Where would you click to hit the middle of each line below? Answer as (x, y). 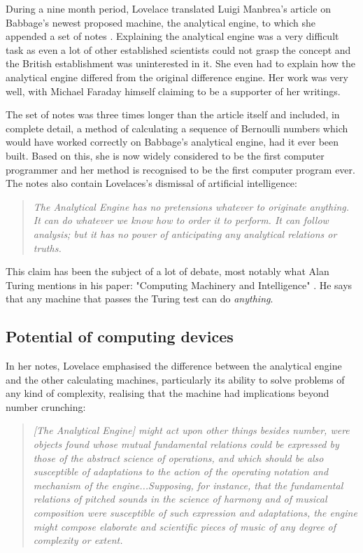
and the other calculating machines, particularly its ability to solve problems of (175, 379)
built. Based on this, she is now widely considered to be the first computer (165, 155)
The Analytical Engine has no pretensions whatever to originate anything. (191, 206)
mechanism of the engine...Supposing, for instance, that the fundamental (188, 485)
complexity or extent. (78, 540)
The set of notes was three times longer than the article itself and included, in (173, 114)
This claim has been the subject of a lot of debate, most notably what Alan (168, 271)
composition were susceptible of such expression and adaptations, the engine (195, 513)
